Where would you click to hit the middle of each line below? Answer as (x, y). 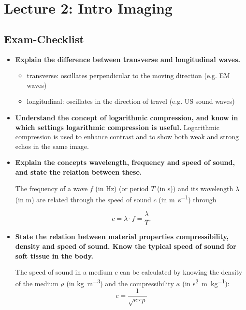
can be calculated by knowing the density (181, 272)
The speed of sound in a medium (64, 272)
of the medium (37, 283)
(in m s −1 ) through (188, 199)
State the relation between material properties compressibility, (122, 237)
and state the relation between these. (79, 171)
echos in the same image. (52, 146)
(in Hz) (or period (122, 188)
